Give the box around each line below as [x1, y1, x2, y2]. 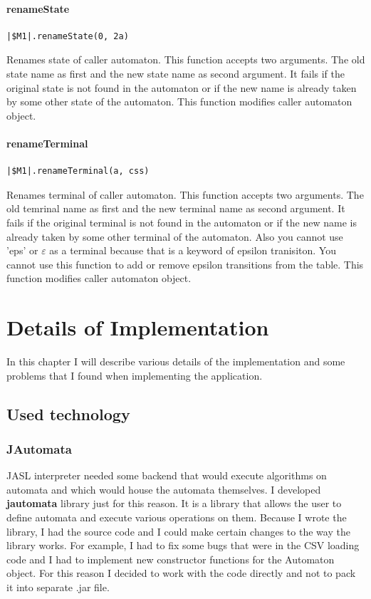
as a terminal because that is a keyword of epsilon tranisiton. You [49, 243, 336, 258]
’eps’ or [6, 243, 38, 258]
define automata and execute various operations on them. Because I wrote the [6, 510, 347, 524]
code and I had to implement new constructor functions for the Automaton [6, 551, 335, 566]
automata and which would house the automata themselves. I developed [6, 481, 321, 496]
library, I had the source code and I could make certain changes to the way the [6, 524, 350, 538]
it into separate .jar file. [6, 579, 110, 594]
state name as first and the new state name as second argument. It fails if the [6, 66, 345, 80]
